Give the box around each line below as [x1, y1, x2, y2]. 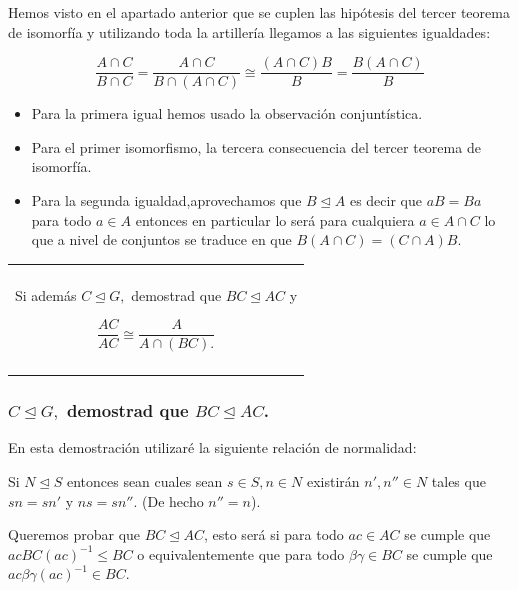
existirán [306, 471, 360, 492]
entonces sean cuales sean [66, 471, 223, 492]
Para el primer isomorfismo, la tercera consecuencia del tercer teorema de [31, 136, 481, 157]
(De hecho [142, 490, 204, 511]
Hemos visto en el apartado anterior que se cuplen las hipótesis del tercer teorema [8, 2, 510, 22]
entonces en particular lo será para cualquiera [135, 209, 415, 230]
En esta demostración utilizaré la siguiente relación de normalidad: [8, 437, 417, 458]
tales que [431, 471, 486, 492]
